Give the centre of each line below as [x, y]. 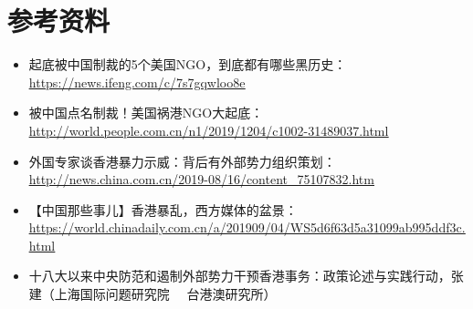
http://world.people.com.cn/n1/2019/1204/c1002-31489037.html [209, 130]
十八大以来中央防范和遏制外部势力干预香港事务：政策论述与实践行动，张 [246, 276]
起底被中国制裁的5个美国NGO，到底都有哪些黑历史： [188, 64]
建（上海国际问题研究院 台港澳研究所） [152, 294]
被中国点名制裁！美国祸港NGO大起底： [146, 113]
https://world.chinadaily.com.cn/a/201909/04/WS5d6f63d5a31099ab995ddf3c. [247, 227]
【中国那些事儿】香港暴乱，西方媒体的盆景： [163, 209]
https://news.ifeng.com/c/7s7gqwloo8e [137, 82]
